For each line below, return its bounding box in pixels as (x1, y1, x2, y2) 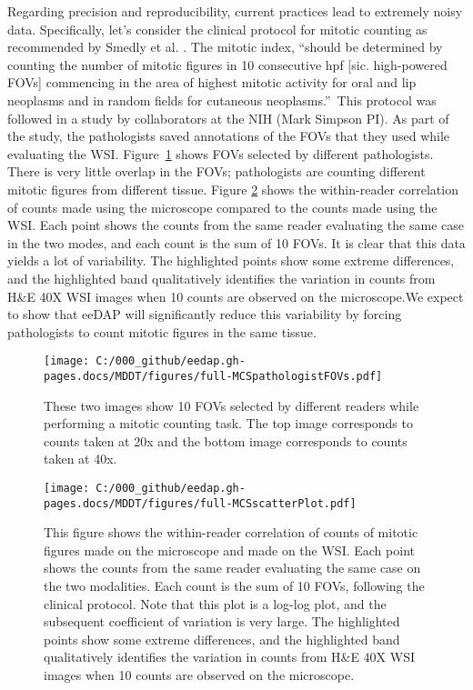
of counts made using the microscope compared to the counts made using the (7, 197, 438, 216)
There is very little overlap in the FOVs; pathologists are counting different (7, 162, 426, 181)
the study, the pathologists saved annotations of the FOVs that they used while (7, 126, 450, 145)
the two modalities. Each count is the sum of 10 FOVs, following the (44, 576, 425, 595)
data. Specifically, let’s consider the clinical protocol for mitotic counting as (7, 19, 428, 38)
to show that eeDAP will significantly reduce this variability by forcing (7, 305, 402, 324)
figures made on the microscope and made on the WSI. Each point (44, 540, 415, 559)
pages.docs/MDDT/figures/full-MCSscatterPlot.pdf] (44, 496, 357, 510)
